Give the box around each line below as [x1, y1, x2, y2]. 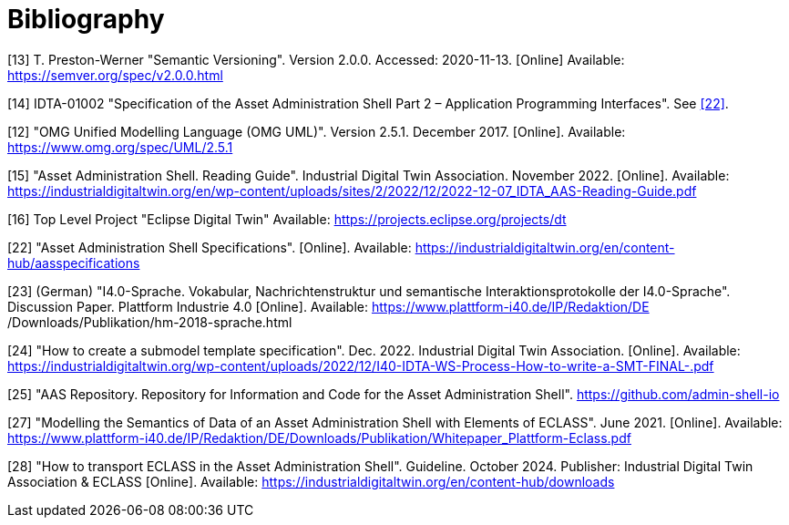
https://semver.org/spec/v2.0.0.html [7, 67, 223, 83]
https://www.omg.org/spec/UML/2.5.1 [7, 139, 233, 155]
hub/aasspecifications [7, 254, 140, 271]
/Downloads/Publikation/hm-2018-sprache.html [7, 314, 292, 330]
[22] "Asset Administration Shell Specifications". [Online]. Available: [7, 239, 412, 255]
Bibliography [7, 4, 165, 35]
